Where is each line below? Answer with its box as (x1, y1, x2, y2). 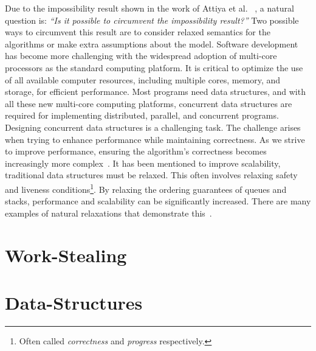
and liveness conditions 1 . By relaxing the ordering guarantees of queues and (5, 181, 287, 195)
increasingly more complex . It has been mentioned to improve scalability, (5, 156, 281, 169)
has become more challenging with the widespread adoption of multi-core (5, 49, 277, 62)
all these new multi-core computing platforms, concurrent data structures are (5, 97, 292, 109)
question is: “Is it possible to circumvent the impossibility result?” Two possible (5, 13, 299, 26)
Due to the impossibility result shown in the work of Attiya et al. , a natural (5, 2, 294, 14)
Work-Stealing (5, 242, 127, 267)
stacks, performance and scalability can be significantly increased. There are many (5, 195, 311, 207)
